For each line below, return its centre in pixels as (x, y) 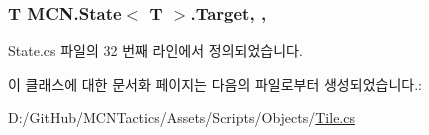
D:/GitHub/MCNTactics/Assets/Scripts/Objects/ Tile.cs (181, 117)
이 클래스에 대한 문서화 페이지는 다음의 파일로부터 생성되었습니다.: (215, 83)
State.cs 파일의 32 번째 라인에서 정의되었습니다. (155, 50)
